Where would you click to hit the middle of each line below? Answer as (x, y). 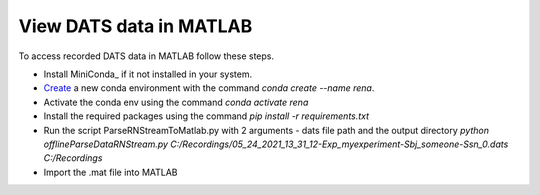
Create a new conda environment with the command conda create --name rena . (209, 88)
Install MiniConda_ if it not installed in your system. (148, 74)
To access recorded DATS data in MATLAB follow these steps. (146, 56)
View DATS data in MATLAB (135, 26)
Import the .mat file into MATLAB (111, 172)
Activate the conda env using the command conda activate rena (176, 102)
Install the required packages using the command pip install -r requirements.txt (206, 116)
